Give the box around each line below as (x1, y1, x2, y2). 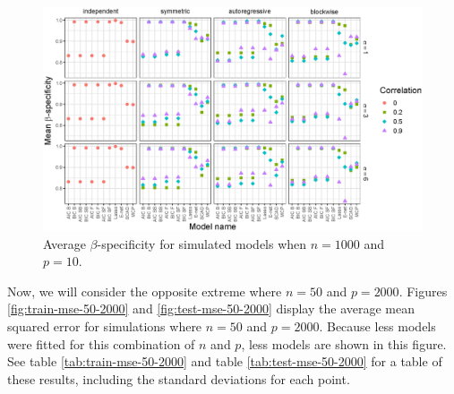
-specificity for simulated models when (97, 234, 307, 253)
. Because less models (319, 317, 436, 336)
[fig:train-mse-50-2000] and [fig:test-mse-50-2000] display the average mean (7, 299, 415, 318)
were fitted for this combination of (7, 334, 195, 353)
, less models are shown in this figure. (241, 334, 447, 353)
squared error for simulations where (7, 317, 202, 336)
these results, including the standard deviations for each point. (7, 369, 350, 388)
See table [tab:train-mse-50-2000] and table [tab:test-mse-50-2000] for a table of (7, 352, 442, 371)
